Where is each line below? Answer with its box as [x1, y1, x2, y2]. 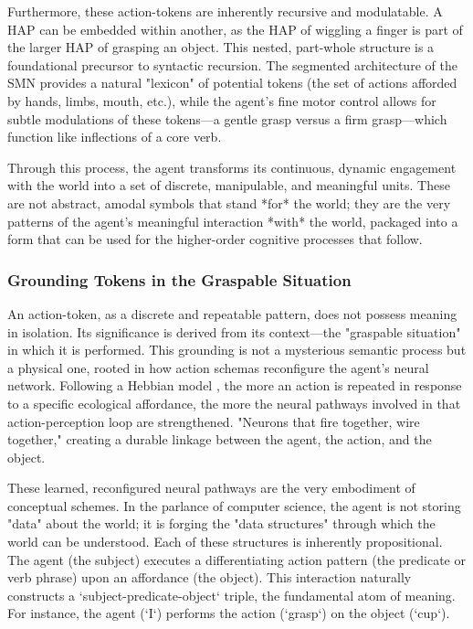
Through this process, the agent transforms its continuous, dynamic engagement [7, 157, 457, 176]
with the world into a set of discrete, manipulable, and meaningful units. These [7, 176, 450, 195]
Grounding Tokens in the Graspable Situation [7, 268, 352, 291]
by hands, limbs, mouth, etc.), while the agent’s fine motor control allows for [7, 91, 436, 110]
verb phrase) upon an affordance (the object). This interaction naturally [7, 568, 412, 587]
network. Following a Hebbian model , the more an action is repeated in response [7, 376, 462, 395]
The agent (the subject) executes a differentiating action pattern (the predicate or [7, 549, 466, 569]
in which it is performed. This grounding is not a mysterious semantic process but [7, 340, 467, 359]
